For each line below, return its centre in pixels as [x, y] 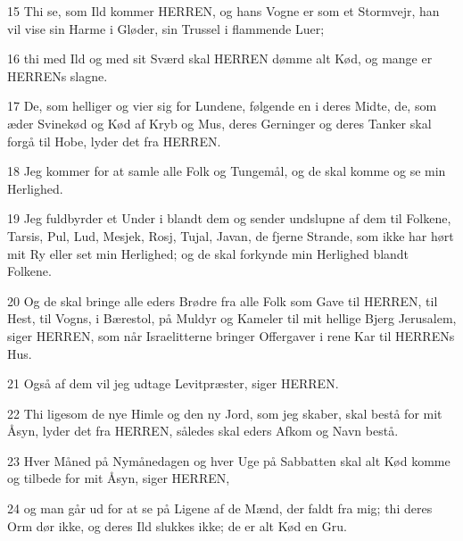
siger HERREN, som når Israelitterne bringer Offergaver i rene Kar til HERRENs [231, 335]
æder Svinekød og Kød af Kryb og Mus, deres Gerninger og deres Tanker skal [219, 123]
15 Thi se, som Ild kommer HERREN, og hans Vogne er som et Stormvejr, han [223, 11]
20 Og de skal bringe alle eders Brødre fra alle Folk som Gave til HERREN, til [223, 300]
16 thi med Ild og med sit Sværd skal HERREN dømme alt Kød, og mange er [220, 58]
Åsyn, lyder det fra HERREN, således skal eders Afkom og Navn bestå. [203, 431]
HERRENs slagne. [58, 75]
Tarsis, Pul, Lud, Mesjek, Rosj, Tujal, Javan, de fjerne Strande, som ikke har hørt [231, 235]
